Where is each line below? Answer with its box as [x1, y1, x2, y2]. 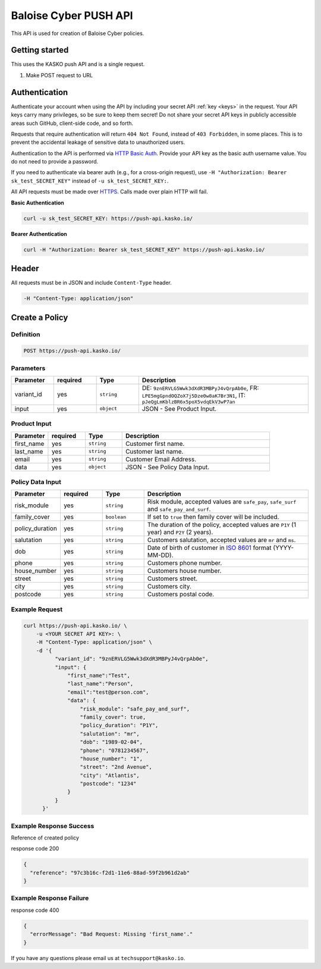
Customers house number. [147, 567, 222, 575]
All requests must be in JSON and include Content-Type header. [11, 279, 172, 287]
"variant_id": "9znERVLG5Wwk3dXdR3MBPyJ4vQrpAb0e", [54, 656, 209, 662]
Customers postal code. [147, 590, 215, 599]
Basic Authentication [11, 199, 65, 206]
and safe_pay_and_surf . [147, 505, 211, 514]
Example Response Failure [11, 894, 89, 902]
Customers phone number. [147, 559, 222, 567]
